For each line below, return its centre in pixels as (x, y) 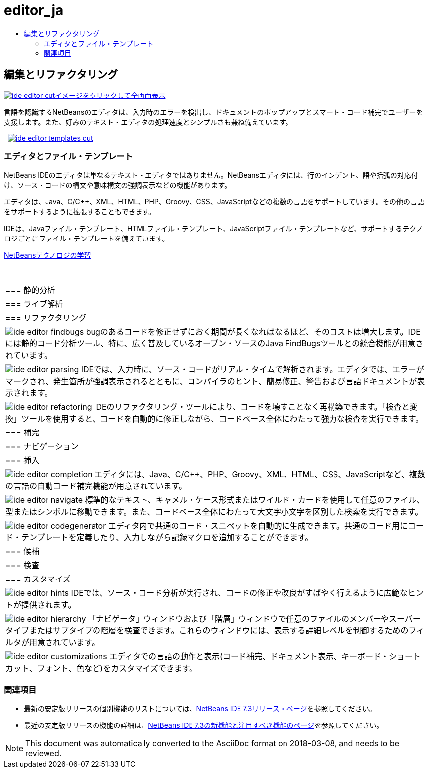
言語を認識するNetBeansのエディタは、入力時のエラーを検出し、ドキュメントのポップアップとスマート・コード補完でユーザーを (214, 112)
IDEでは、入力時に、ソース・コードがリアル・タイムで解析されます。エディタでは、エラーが (252, 369)
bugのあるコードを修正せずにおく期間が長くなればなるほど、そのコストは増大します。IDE (253, 332)
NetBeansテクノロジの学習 (48, 255)
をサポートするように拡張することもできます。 (80, 212)
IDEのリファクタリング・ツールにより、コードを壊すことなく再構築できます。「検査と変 (256, 407)
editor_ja (34, 10)
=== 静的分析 (30, 290)
